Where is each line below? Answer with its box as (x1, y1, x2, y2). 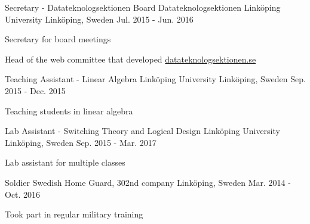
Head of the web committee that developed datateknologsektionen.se (5, 52, 256, 65)
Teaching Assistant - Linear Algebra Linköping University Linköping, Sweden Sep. (5, 73, 306, 85)
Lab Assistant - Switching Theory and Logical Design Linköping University (5, 125, 280, 137)
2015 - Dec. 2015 (5, 84, 66, 97)
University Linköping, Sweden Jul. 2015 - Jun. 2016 (5, 13, 194, 25)
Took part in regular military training (5, 208, 143, 220)
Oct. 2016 (5, 188, 41, 200)
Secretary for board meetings (5, 33, 111, 45)
